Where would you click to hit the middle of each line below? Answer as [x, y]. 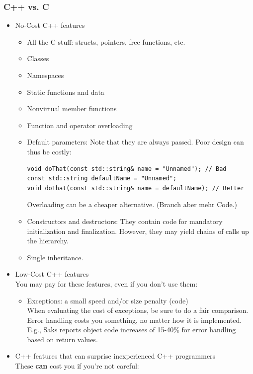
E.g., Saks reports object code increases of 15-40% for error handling [131, 330]
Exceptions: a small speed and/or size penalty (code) [108, 300]
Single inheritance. [55, 257]
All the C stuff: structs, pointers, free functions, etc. [106, 41]
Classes [38, 58]
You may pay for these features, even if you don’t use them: [106, 283]
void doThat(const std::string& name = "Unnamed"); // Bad [127, 169]
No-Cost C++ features [50, 25]
